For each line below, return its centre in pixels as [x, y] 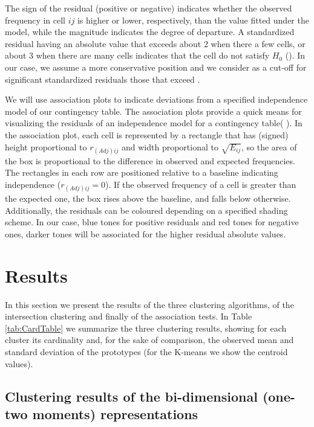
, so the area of [269, 146]
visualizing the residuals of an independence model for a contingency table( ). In [154, 123]
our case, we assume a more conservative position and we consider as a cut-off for [156, 67]
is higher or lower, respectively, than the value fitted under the [193, 20]
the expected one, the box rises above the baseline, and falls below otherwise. [148, 198]
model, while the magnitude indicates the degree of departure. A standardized [150, 32]
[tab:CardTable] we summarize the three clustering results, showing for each [146, 328]
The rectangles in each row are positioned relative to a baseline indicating [142, 172]
